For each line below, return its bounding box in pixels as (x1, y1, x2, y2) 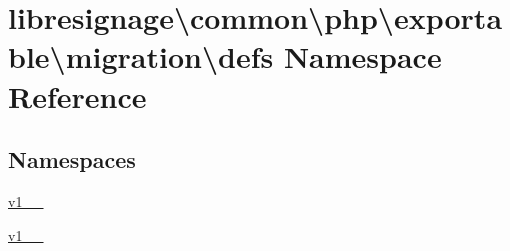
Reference (8, 75, 147, 116)
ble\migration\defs (8, 36, 274, 77)
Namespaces (8, 144, 136, 175)
